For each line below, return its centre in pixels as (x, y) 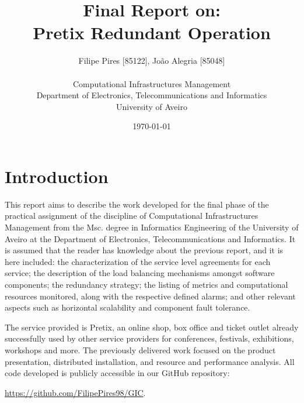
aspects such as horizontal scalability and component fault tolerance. (127, 307)
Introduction (57, 176)
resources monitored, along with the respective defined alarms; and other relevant (150, 296)
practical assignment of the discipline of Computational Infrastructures (132, 216)
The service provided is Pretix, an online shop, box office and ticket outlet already (152, 327)
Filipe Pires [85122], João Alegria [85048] (152, 61)
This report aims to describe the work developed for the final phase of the (137, 204)
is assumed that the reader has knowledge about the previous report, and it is (144, 250)
